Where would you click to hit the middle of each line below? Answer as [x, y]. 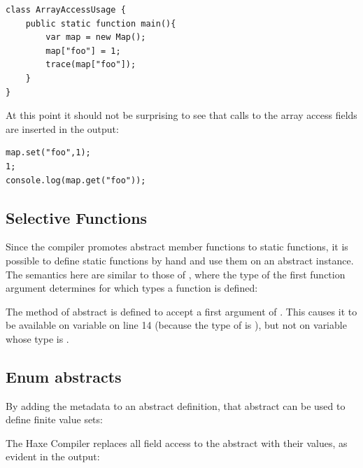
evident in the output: [53, 456]
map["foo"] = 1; [83, 51]
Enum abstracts [64, 376]
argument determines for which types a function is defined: [132, 288]
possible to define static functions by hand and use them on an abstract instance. [180, 260]
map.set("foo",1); [48, 153]
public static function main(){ [101, 23]
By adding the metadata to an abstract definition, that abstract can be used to [176, 405]
